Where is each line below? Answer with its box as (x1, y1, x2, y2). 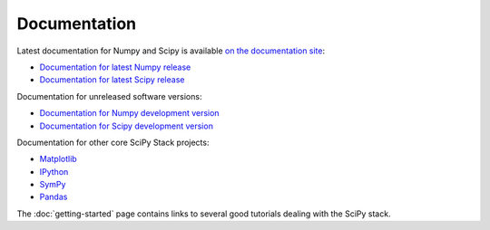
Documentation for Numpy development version (39, 108, 220, 119)
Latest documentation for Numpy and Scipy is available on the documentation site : (16, 45, 326, 56)
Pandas (39, 191, 68, 203)
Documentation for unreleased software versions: (16, 91, 202, 101)
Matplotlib (39, 154, 77, 165)
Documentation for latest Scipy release (39, 74, 185, 85)
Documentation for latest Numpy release (39, 62, 191, 72)
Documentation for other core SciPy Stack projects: (16, 137, 210, 148)
